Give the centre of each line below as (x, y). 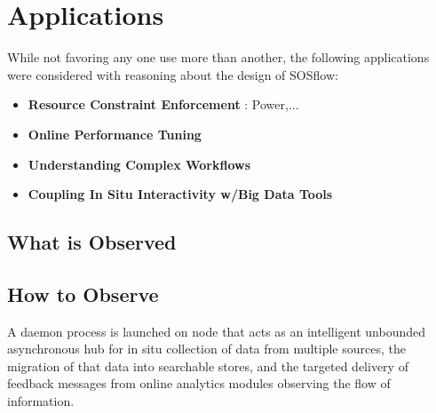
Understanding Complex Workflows (139, 164)
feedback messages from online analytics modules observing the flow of (199, 383)
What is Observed (92, 242)
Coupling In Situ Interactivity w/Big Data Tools (180, 194)
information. (41, 401)
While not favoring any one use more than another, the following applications (218, 57)
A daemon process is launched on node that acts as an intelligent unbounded (216, 331)
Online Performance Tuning (115, 134)
